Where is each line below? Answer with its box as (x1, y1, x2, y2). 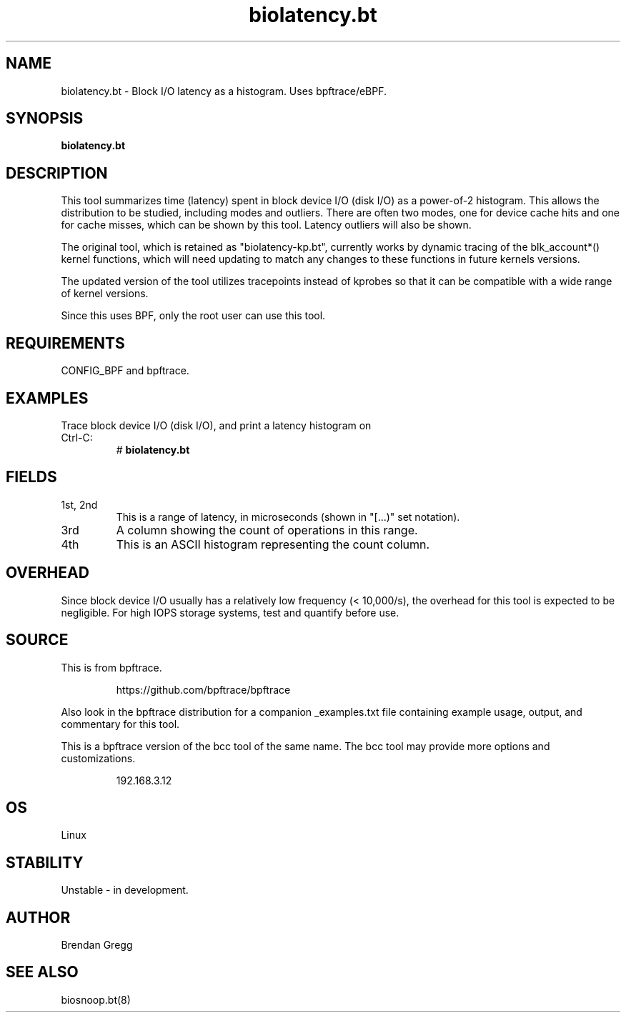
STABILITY (6, 853, 84, 872)
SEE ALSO (6, 963, 79, 982)
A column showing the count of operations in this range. (116, 522, 418, 537)
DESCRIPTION (6, 164, 108, 182)
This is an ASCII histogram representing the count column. (116, 537, 430, 552)
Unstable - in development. (61, 884, 189, 897)
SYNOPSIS (6, 109, 84, 128)
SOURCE (6, 631, 69, 649)
